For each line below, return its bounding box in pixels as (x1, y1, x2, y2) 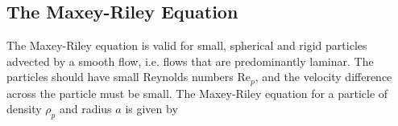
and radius (59, 100, 112, 117)
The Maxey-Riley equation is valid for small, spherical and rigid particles (6, 37, 367, 54)
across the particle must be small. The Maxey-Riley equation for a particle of (6, 84, 388, 101)
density (6, 100, 42, 117)
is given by (125, 100, 178, 117)
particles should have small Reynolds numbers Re (6, 68, 251, 85)
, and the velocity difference (255, 68, 392, 85)
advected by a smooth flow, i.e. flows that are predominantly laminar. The (6, 52, 374, 69)
